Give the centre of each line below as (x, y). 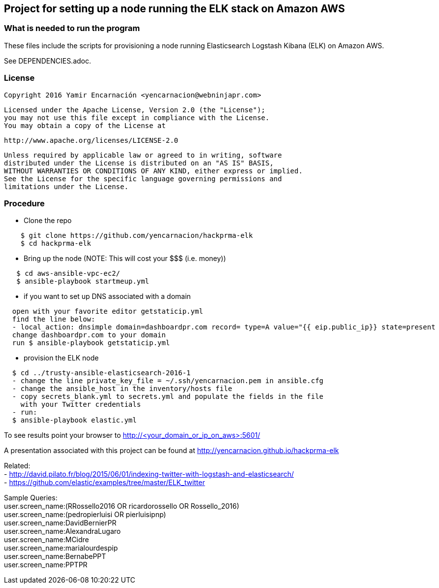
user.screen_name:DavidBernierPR (60, 523)
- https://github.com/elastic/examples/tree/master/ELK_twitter (105, 483)
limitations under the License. (66, 186)
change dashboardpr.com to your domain (89, 335)
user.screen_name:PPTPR (46, 565)
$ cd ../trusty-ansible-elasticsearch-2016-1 (101, 373)
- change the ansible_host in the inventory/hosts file (122, 389)
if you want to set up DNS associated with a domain (107, 296)
